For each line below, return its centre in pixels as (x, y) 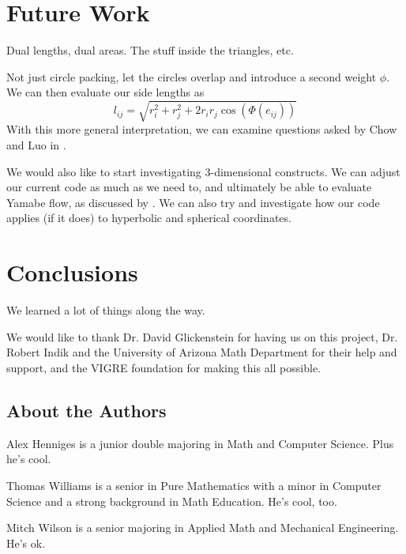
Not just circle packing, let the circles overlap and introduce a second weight (192, 76)
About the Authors (86, 410)
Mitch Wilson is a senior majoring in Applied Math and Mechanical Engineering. (203, 528)
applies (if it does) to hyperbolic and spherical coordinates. (149, 218)
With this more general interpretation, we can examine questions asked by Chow (202, 129)
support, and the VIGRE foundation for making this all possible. (164, 367)
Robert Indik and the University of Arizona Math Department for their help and (202, 352)
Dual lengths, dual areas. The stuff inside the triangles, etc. (150, 50)
